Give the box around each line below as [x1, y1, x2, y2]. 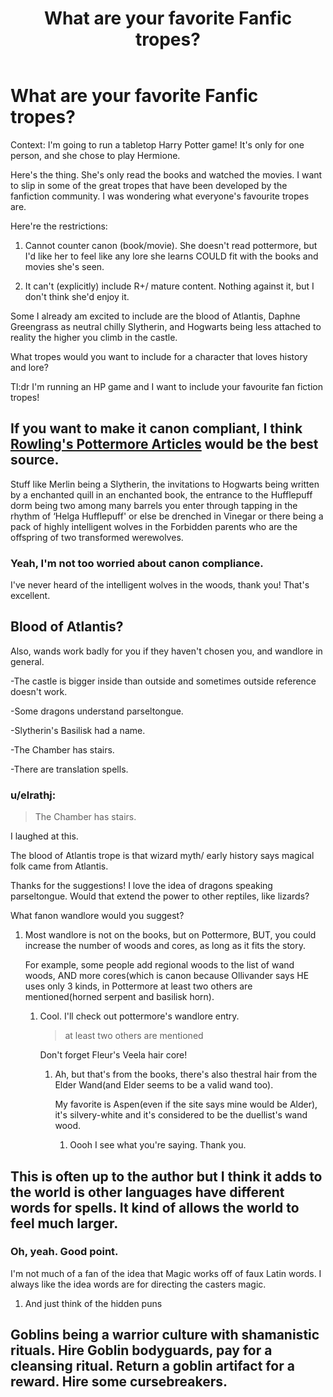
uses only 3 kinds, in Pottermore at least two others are [24, 980, 253, 992]
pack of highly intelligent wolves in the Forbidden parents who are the [10, 520, 298, 532]
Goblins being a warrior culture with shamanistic [10, 1327, 320, 1344]
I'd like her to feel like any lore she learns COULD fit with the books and [24, 250, 319, 262]
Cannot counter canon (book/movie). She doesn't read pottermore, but [24, 239, 318, 251]
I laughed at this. [10, 830, 79, 842]
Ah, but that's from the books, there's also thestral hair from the [54, 1068, 318, 1081]
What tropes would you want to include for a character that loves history [10, 350, 308, 362]
